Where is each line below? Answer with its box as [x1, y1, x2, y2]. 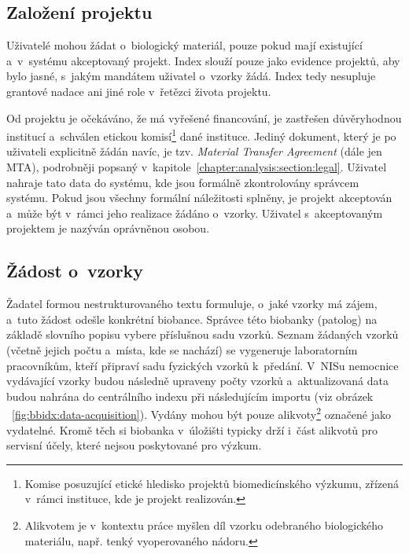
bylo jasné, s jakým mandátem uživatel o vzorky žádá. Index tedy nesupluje [6, 68, 376, 84]
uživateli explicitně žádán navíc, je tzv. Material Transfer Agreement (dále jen [6, 143, 382, 160]
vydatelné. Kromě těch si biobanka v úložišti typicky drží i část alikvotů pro [6, 421, 378, 438]
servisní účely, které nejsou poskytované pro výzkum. [6, 437, 262, 453]
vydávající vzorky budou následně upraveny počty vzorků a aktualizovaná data [6, 372, 389, 389]
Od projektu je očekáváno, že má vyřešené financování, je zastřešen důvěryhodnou [6, 109, 402, 126]
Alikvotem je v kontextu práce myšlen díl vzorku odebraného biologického [24, 516, 384, 533]
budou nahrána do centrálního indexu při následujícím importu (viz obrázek [6, 387, 374, 404]
